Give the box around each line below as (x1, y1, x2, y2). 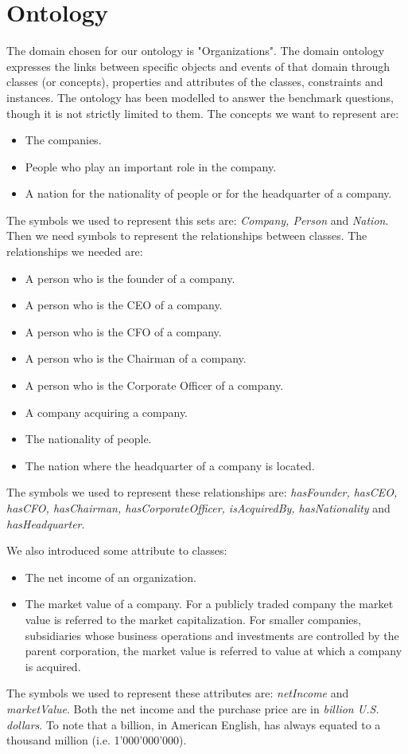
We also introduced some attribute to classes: (6, 542, 227, 559)
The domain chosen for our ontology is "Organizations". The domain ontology (6, 42, 385, 59)
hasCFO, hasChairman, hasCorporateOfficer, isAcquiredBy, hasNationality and (6, 500, 391, 516)
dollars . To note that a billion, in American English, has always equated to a (6, 716, 381, 732)
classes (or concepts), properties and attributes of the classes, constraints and (6, 73, 383, 90)
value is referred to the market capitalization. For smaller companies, (25, 611, 361, 627)
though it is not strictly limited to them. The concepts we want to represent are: (6, 104, 399, 121)
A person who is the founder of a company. (25, 269, 235, 286)
